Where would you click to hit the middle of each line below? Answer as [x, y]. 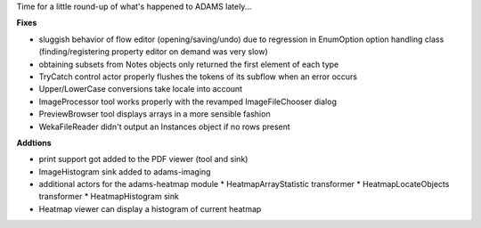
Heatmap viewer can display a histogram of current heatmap [150, 208]
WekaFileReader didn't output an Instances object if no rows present [165, 126]
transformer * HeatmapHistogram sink [109, 197]
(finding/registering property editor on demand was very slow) [154, 52]
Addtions [34, 142]
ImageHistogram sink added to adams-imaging [125, 171]
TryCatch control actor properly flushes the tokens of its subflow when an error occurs [198, 77]
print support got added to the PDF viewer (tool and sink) [143, 159]
